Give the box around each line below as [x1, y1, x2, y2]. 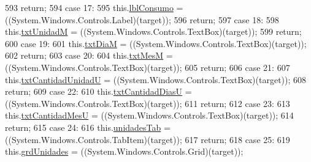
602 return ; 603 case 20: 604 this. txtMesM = [5, 49, 173, 62]
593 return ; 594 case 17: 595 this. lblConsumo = [5, 1, 183, 13]
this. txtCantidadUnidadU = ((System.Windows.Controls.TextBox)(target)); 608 [5, 73, 307, 86]
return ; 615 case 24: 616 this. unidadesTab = [5, 120, 171, 133]
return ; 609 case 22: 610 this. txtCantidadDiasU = [5, 85, 192, 98]
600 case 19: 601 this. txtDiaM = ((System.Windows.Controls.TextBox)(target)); [5, 37, 307, 50]
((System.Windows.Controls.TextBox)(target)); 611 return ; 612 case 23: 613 [5, 97, 290, 109]
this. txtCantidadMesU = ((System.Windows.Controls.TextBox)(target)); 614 [5, 109, 294, 122]
